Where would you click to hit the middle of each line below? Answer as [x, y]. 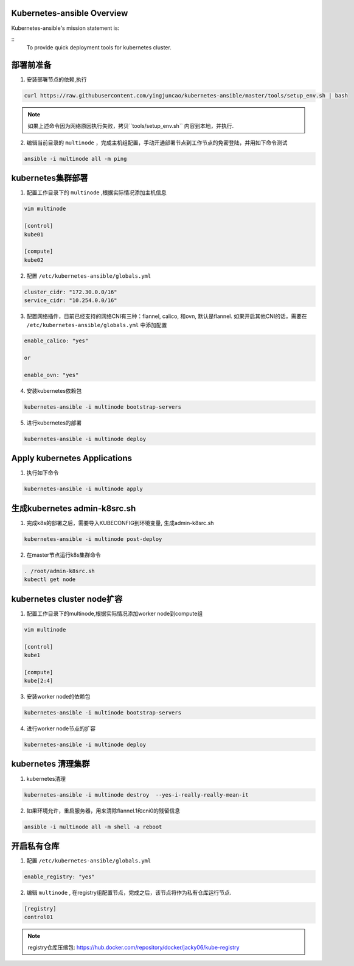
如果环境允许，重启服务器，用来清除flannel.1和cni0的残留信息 [103, 811]
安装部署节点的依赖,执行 [57, 80]
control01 [39, 917]
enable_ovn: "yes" [51, 375]
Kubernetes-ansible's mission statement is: [65, 28]
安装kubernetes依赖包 [54, 391]
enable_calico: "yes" [56, 341]
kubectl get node [50, 580]
